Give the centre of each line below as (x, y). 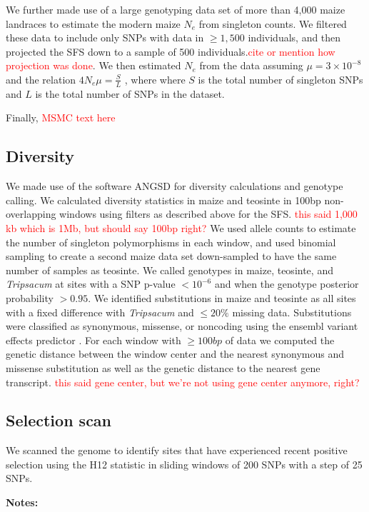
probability (30, 297)
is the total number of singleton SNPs (280, 79)
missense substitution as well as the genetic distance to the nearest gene (163, 367)
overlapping (31, 214)
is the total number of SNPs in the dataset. (130, 93)
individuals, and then (294, 37)
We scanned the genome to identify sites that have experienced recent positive (177, 450)
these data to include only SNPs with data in (105, 37)
